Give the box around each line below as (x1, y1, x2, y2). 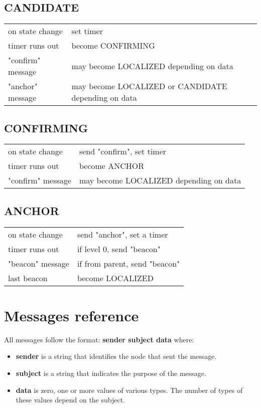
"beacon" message (8, 257, 69, 269)
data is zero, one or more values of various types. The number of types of (16, 384, 243, 395)
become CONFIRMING (71, 40, 155, 52)
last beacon (8, 272, 48, 284)
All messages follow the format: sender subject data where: (4, 334, 194, 344)
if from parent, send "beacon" (77, 257, 180, 269)
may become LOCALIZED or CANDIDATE (71, 80, 227, 92)
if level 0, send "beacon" (77, 243, 161, 255)
